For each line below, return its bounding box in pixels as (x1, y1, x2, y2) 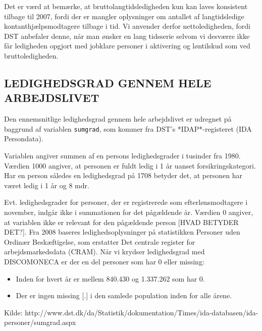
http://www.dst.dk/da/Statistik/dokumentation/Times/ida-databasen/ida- (25, 307, 258, 317)
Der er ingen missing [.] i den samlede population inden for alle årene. (16, 290, 232, 301)
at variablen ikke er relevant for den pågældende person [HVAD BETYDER (4, 216, 239, 227)
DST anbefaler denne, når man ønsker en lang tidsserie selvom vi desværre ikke (4, 30, 250, 41)
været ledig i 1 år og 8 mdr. (4, 180, 89, 190)
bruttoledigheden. (4, 50, 59, 61)
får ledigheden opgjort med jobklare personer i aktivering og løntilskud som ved (4, 40, 250, 51)
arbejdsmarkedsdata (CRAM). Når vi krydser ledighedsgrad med (4, 246, 205, 257)
